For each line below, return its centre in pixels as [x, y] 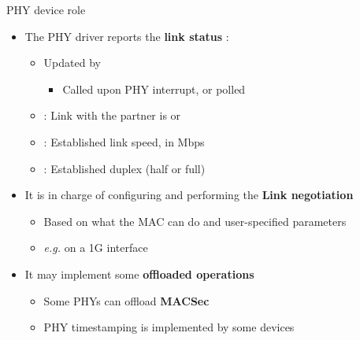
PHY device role [46, 9]
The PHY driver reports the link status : [127, 36]
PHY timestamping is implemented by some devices [169, 327]
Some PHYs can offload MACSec [126, 300]
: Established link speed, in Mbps [124, 141]
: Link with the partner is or [112, 115]
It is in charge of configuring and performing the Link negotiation [189, 195]
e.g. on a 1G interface [96, 248]
